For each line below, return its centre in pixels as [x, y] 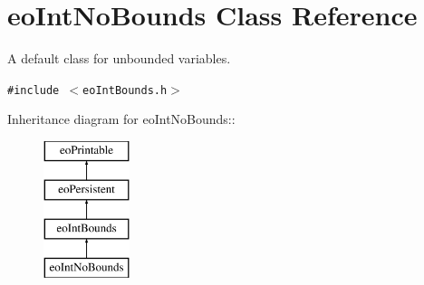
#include [34, 90]
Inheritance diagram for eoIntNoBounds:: [121, 119]
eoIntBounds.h [125, 90]
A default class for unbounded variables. [119, 58]
